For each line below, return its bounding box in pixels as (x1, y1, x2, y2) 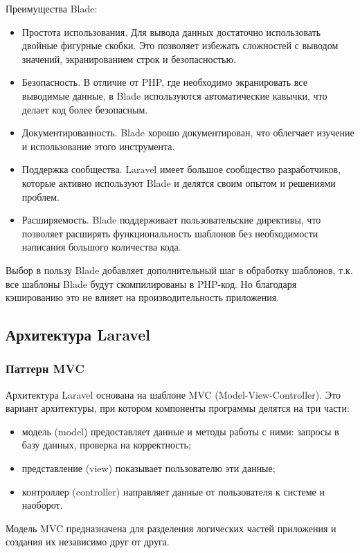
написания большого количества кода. (21, 239, 181, 254)
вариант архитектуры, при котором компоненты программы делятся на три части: (6, 401, 350, 415)
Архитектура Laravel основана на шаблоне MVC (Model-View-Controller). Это (6, 387, 341, 401)
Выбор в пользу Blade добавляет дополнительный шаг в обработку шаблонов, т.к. (6, 262, 353, 277)
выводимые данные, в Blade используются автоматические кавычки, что (21, 88, 327, 102)
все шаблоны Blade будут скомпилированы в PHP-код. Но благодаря (6, 276, 297, 291)
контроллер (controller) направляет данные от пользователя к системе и (21, 484, 325, 498)
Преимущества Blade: (6, 1, 98, 15)
